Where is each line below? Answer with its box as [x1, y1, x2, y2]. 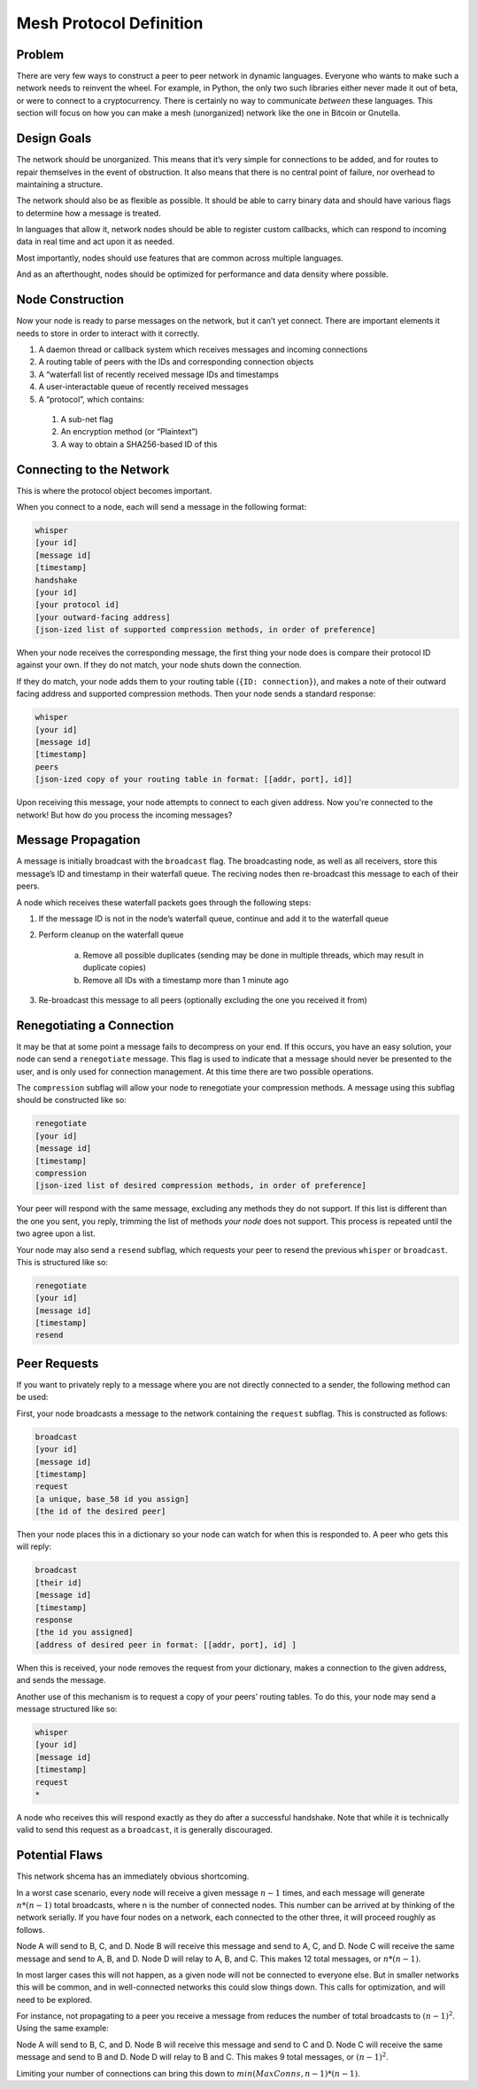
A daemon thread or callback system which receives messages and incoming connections [38, 344, 368, 355]
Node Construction [16, 293, 124, 308]
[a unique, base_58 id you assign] [35, 1494, 189, 1504]
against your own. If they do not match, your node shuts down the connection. [16, 660, 303, 670]
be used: [16, 1392, 49, 1403]
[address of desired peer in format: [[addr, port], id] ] [35, 1639, 297, 1649]
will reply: [16, 1541, 52, 1552]
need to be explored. [16, 1994, 93, 2005]
